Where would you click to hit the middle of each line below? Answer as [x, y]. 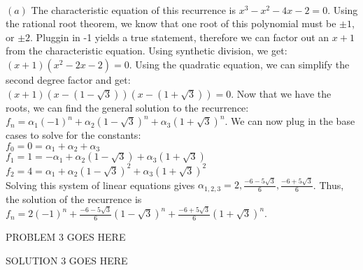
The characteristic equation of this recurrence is [133, 9]
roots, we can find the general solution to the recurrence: [127, 107]
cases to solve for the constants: [73, 135]
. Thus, [328, 185]
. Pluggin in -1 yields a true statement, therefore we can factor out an [180, 37]
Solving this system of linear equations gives [100, 185]
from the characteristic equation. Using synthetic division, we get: [147, 51]
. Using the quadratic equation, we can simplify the [239, 64]
